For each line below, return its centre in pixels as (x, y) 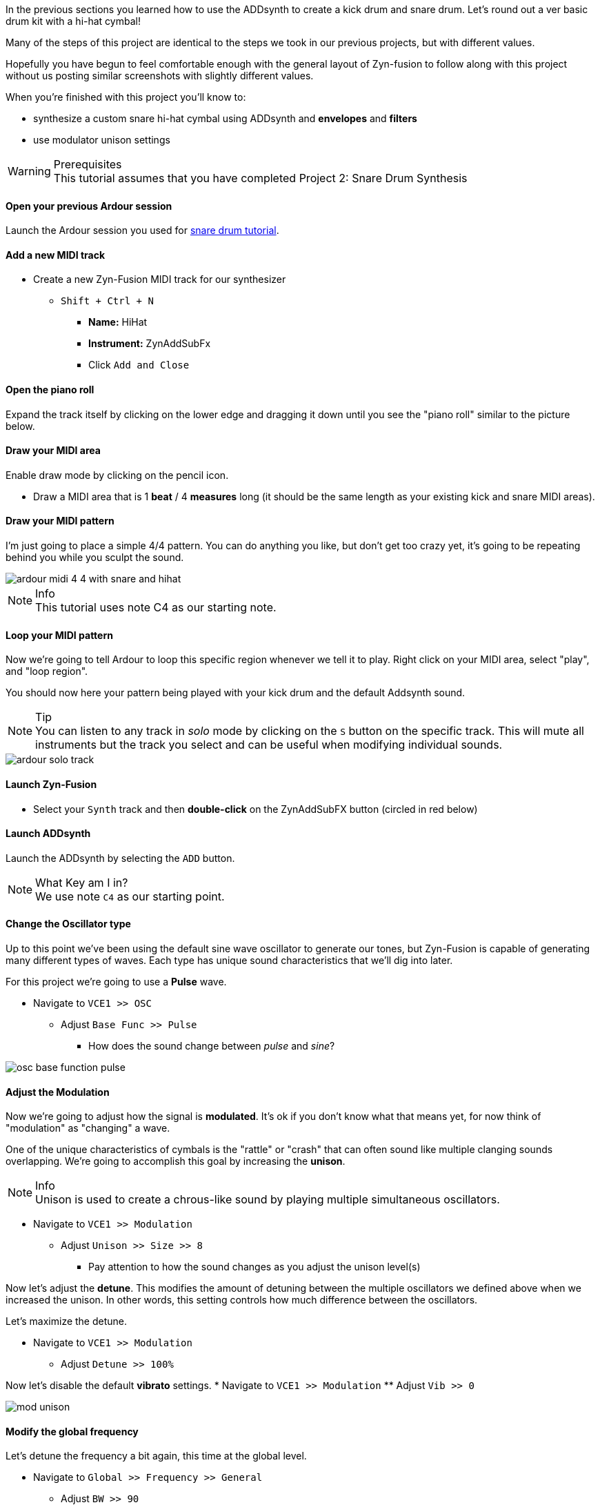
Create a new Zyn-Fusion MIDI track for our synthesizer (160, 279)
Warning (29, 171)
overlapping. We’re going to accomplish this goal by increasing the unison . (176, 1161)
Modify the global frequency (72, 1431)
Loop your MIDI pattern (59, 635)
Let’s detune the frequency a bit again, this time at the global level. (156, 1456)
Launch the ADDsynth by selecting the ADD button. (120, 858)
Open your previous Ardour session (89, 206)
